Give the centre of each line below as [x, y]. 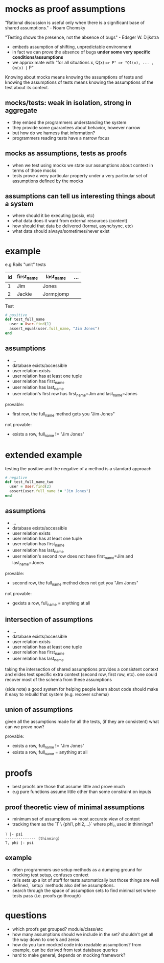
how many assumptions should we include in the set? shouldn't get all [82, 934]
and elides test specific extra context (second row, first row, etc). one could [81, 674]
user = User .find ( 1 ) [30, 324]
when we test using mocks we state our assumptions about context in [82, 165]
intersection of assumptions [49, 619]
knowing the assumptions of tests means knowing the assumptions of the [79, 82]
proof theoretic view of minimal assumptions [75, 807]
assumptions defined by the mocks [47, 181]
